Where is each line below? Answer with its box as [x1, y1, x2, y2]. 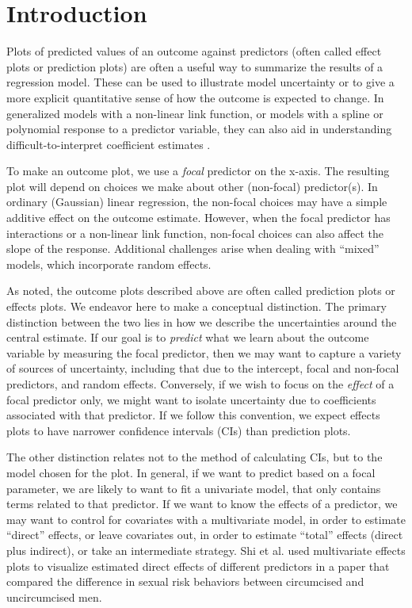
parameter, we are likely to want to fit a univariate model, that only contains [6, 480, 381, 496]
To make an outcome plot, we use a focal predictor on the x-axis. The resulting [6, 163, 390, 179]
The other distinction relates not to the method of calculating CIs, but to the [6, 449, 383, 465]
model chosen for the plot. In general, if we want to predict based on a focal [6, 464, 376, 480]
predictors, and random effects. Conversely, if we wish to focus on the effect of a [6, 376, 395, 392]
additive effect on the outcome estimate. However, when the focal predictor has [6, 209, 391, 226]
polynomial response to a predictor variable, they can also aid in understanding [6, 120, 392, 137]
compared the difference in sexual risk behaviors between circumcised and [6, 573, 364, 590]
